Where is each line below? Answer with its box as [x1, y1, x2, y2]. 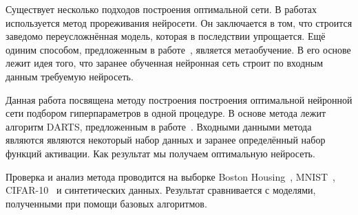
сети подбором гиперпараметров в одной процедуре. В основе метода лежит [6, 106, 326, 120]
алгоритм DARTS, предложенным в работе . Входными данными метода [6, 119, 312, 133]
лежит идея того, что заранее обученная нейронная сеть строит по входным [6, 56, 324, 70]
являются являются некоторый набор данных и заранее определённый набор [6, 133, 326, 147]
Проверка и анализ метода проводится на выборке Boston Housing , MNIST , [6, 169, 335, 183]
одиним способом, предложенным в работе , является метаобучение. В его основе [6, 42, 351, 56]
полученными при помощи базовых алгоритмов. [6, 196, 207, 210]
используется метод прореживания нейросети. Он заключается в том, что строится [6, 15, 352, 30]
